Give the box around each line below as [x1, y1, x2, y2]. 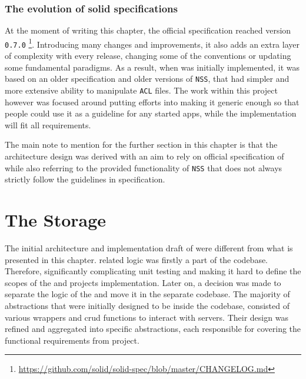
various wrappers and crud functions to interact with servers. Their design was [5, 311, 288, 323]
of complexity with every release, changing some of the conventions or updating [5, 49, 291, 62]
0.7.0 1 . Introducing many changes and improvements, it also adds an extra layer [5, 36, 300, 50]
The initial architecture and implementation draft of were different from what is [5, 241, 293, 254]
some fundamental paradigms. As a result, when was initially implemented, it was [5, 61, 300, 73]
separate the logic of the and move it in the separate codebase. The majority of [5, 288, 290, 300]
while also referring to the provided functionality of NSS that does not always [5, 161, 282, 174]
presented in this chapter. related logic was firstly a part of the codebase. [5, 253, 268, 265]
